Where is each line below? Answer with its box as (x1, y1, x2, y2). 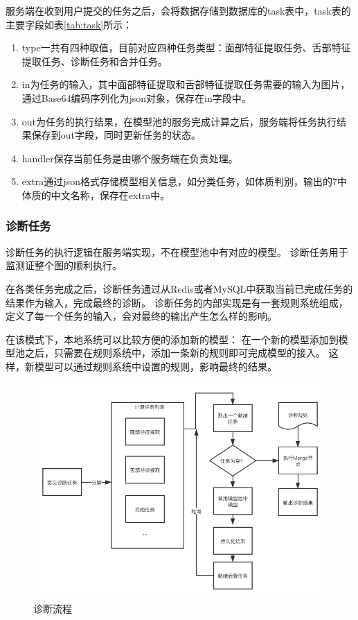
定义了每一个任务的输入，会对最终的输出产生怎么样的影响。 (6, 309, 277, 323)
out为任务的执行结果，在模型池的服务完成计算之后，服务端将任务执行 (21, 114, 337, 128)
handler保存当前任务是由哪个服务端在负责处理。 (21, 150, 238, 165)
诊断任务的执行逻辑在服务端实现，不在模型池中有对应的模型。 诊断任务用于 (6, 244, 348, 259)
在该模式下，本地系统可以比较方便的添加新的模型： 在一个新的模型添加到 (6, 331, 339, 346)
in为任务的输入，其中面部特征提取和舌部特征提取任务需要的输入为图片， (21, 77, 350, 92)
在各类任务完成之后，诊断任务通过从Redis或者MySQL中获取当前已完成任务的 (6, 281, 353, 295)
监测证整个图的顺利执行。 (6, 258, 122, 273)
